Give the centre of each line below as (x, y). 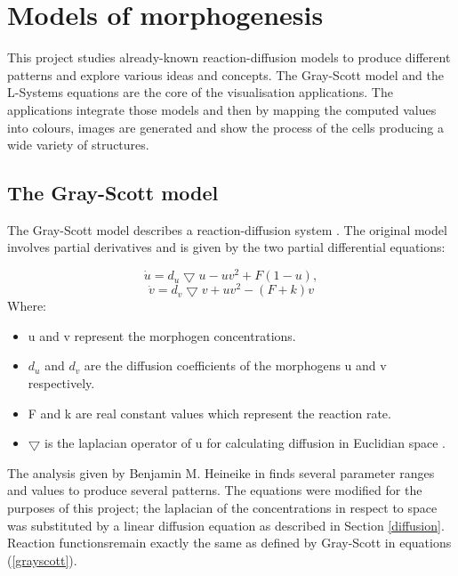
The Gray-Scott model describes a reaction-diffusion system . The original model (227, 229)
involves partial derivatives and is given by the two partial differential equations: (226, 247)
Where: (27, 306)
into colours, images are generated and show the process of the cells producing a (226, 127)
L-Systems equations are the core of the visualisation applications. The (200, 92)
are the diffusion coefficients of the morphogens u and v (235, 365)
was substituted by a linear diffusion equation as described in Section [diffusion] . (226, 525)
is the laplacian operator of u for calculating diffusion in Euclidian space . (245, 443)
